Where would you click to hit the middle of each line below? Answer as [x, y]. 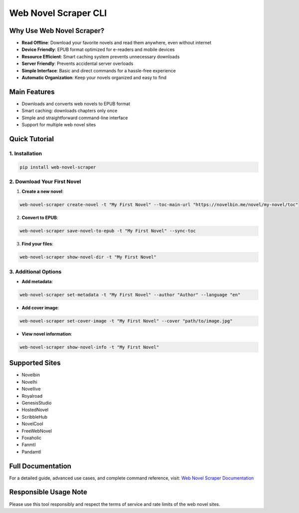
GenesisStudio [37, 403]
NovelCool [32, 424]
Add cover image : [40, 308]
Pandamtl [31, 452]
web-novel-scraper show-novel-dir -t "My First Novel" [88, 257]
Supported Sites [35, 363]
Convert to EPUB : [40, 218]
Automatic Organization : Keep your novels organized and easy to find [94, 78]
